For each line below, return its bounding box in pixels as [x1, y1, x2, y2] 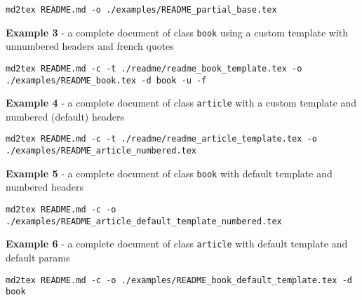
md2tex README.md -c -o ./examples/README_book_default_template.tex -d [6, 275, 352, 285]
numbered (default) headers [6, 109, 124, 123]
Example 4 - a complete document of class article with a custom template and [6, 95, 357, 110]
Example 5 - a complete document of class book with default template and [6, 165, 333, 180]
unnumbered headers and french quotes [6, 39, 174, 53]
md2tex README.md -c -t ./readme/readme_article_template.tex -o [6, 134, 317, 144]
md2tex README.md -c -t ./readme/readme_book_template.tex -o [6, 63, 302, 74]
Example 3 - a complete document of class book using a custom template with [6, 25, 349, 39]
